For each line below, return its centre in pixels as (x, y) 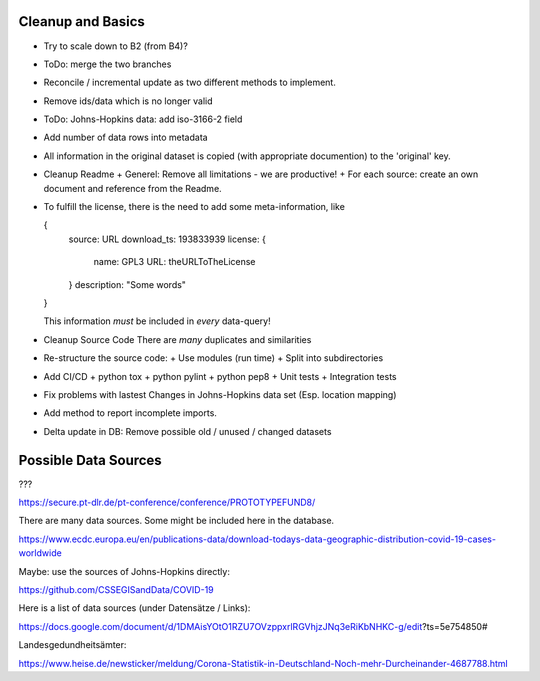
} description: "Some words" (127, 284)
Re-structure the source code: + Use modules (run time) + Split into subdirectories (213, 358)
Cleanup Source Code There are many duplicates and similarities (177, 339)
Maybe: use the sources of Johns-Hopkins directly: (124, 571)
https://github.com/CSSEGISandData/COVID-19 (116, 589)
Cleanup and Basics (81, 21)
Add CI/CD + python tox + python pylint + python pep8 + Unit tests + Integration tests (220, 376)
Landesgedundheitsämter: (72, 645)
